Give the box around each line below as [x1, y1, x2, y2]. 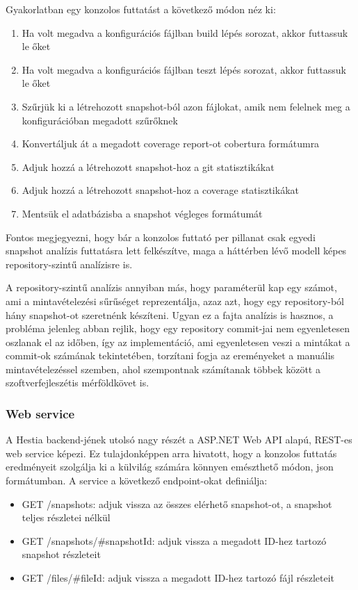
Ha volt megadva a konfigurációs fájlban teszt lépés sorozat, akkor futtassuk [22, 62, 346, 76]
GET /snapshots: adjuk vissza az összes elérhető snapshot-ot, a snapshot [22, 496, 332, 511]
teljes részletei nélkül [22, 510, 111, 525]
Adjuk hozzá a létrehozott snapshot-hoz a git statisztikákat [22, 159, 275, 174]
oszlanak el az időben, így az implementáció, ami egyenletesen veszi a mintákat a [6, 334, 350, 349]
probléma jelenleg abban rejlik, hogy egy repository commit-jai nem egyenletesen [6, 321, 350, 336]
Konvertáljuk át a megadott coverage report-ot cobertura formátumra [22, 136, 320, 151]
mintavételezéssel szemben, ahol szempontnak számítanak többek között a [6, 361, 320, 376]
